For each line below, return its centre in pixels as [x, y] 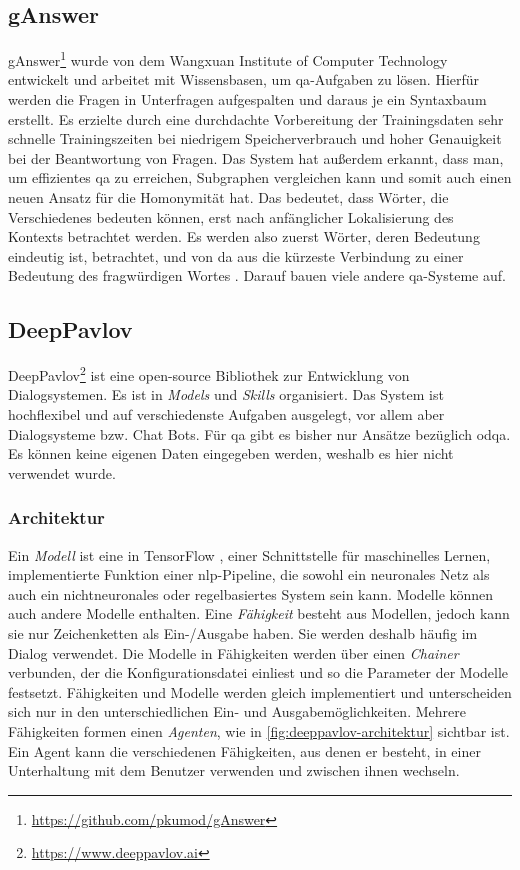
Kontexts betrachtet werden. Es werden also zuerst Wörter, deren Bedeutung [244, 236]
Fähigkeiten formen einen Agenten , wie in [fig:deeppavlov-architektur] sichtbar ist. [259, 730]
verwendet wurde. [62, 472]
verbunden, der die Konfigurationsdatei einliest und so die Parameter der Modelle [258, 672]
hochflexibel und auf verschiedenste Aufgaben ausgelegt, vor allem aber [226, 414]
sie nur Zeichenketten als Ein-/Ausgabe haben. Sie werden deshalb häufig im [243, 633]
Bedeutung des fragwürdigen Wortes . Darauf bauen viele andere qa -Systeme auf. [257, 275]
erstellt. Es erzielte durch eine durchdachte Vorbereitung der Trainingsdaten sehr [256, 118]
